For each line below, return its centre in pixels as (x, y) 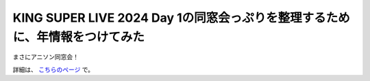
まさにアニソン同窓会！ (46, 57)
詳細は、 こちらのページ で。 (53, 69)
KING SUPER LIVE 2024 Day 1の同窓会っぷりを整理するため (182, 18)
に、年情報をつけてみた (79, 37)
